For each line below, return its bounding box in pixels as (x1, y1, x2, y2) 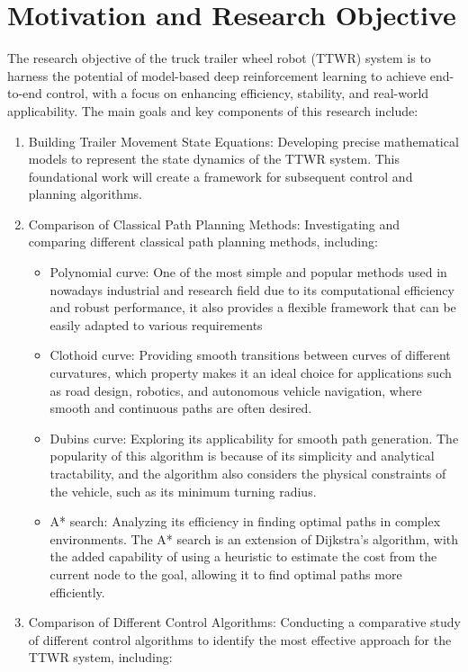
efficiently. (49, 582, 105, 601)
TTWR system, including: (28, 648, 173, 667)
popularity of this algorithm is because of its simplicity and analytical (49, 446, 435, 465)
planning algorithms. (28, 184, 142, 203)
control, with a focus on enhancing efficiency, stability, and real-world (46, 84, 429, 103)
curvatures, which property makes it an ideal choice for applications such (49, 363, 452, 382)
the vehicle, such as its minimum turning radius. (49, 481, 317, 500)
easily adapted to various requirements (49, 315, 263, 334)
